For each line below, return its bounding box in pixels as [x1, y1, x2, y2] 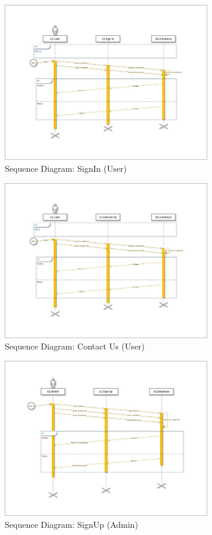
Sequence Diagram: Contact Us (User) [5, 340, 145, 352]
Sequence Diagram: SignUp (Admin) [5, 518, 139, 530]
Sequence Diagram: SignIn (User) [5, 162, 127, 174]
